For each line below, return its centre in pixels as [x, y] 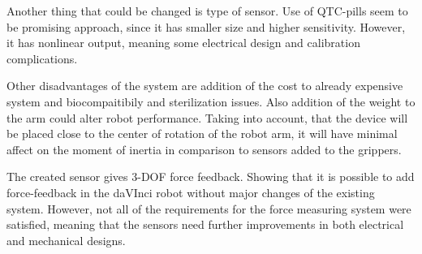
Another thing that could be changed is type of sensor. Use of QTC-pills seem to [207, 11]
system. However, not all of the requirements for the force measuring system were [209, 208]
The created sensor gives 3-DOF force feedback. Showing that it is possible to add [211, 177]
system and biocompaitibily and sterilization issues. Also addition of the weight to [211, 101]
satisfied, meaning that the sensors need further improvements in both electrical [205, 224]
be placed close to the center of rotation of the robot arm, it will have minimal [202, 133]
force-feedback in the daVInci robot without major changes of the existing [191, 192]
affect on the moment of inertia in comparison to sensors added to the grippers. [204, 149]
